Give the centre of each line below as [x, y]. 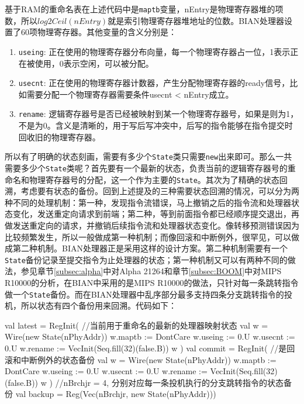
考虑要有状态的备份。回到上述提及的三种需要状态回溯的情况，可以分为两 [160, 191]
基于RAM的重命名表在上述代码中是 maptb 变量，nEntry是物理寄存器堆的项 [144, 9]
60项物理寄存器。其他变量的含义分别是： [99, 32]
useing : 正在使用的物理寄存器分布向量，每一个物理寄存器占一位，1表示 [154, 51]
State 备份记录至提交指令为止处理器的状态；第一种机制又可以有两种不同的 [146, 259]
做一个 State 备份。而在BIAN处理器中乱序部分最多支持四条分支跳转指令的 [144, 294]
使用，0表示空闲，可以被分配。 [94, 63]
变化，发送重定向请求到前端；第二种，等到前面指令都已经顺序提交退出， [152, 214]
